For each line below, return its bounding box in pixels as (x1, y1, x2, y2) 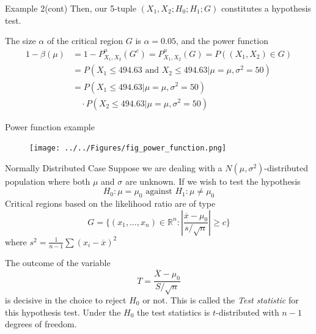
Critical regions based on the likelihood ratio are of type (5, 197, 216, 210)
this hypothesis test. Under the (5, 305, 121, 318)
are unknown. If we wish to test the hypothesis (125, 174, 301, 187)
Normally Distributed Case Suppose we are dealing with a (5, 161, 222, 174)
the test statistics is (137, 305, 210, 318)
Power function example (5, 120, 95, 133)
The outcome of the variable (5, 256, 111, 269)
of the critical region (46, 34, 123, 47)
